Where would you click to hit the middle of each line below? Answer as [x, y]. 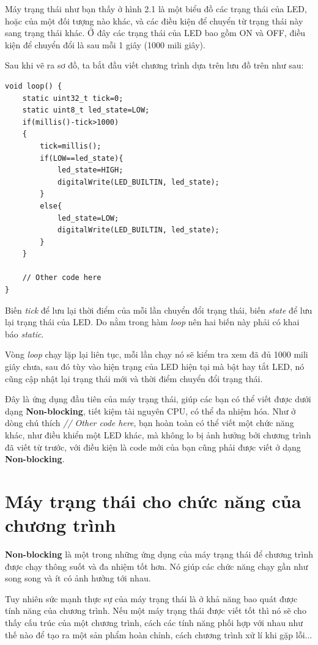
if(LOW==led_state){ [82, 158]
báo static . [24, 334]
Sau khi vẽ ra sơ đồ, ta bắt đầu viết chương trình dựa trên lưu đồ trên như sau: [154, 65]
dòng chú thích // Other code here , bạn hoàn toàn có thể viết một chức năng [150, 423]
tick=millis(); [71, 146]
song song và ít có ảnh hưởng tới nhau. [78, 578]
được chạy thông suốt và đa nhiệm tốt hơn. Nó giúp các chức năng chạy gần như [157, 566]
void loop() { [34, 86]
